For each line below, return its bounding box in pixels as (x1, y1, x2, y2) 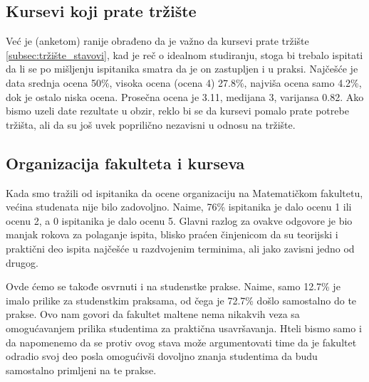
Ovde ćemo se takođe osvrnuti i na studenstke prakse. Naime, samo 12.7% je (6, 279, 341, 294)
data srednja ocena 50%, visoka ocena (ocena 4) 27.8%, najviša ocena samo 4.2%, (6, 75, 362, 90)
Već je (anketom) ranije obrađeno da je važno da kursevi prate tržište (6, 33, 309, 48)
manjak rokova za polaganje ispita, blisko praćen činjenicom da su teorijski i (6, 227, 338, 242)
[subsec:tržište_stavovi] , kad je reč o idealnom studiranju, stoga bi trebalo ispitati (6, 47, 363, 62)
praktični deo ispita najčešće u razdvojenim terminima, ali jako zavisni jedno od (6, 240, 355, 255)
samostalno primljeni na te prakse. (6, 362, 157, 377)
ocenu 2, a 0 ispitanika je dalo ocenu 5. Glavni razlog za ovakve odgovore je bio (6, 213, 353, 228)
